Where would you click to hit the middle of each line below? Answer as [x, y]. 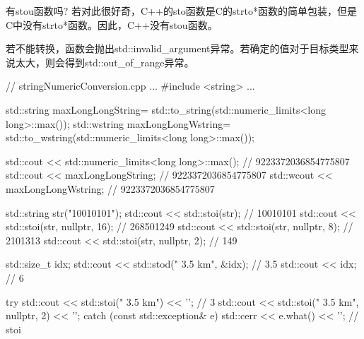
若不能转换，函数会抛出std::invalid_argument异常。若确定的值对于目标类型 [177, 48]
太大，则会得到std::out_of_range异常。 [105, 62]
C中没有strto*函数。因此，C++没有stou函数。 [112, 24]
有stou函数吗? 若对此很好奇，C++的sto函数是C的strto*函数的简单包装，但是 [181, 11]
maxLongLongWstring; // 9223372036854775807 [110, 188]
